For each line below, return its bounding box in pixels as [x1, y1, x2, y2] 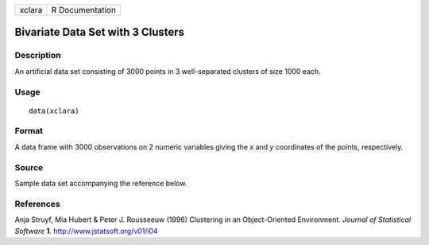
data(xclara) [29, 106, 79, 115]
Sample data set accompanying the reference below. [14, 179, 187, 188]
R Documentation [51, 5, 117, 15]
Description [14, 50, 61, 61]
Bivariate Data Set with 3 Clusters [14, 25, 185, 39]
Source [14, 161, 44, 173]
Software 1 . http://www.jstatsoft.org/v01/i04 [14, 226, 158, 235]
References [14, 198, 60, 209]
